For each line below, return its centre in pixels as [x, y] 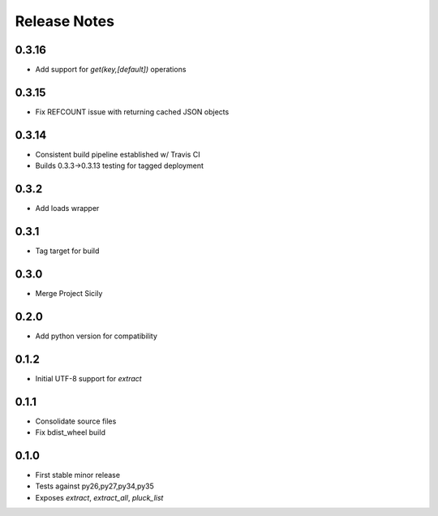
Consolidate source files [76, 421]
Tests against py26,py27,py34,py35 [94, 486]
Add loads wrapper [67, 209]
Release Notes [65, 21]
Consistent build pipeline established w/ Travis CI [118, 154]
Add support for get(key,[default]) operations [111, 70]
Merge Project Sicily [69, 293]
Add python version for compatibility [97, 336]
